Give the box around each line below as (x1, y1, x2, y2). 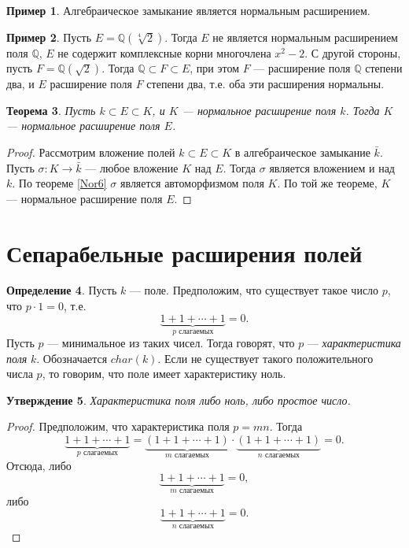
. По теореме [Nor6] (12, 175, 107, 191)
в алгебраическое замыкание (234, 143, 370, 160)
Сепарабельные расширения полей (6, 236, 363, 268)
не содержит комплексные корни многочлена (57, 44, 271, 61)
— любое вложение (85, 159, 179, 176)
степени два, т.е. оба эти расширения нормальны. (146, 76, 385, 92)
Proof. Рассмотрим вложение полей (6, 143, 175, 160)
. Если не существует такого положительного (157, 350, 374, 366)
